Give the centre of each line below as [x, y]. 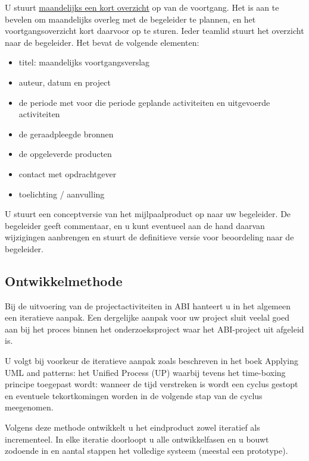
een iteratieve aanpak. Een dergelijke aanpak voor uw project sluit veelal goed [147, 317]
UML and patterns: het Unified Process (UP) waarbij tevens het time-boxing [145, 372]
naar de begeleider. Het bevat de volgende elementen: [102, 42]
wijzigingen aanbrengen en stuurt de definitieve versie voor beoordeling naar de [149, 237]
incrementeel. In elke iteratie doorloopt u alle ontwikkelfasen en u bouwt [137, 439]
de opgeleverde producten [65, 154]
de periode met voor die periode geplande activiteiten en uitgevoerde [144, 102]
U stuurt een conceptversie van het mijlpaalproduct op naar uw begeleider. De [148, 214]
